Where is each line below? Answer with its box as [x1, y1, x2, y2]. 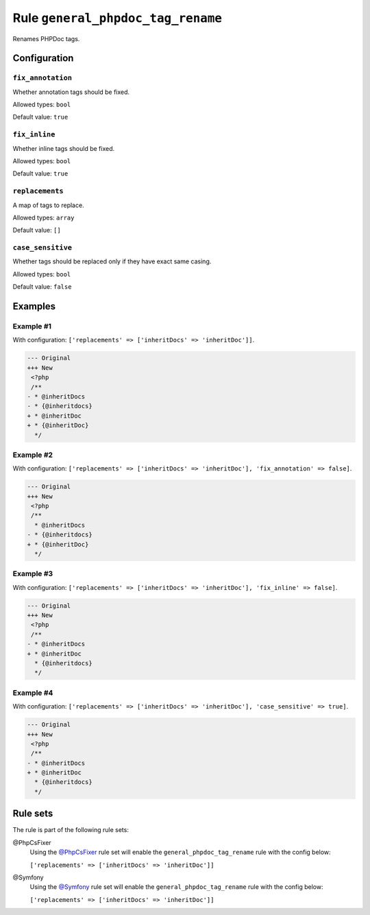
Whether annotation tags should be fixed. [12, 88, 130, 96]
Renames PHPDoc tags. [12, 34, 80, 43]
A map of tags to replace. [12, 201, 85, 209]
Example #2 [12, 450, 53, 460]
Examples [12, 300, 56, 312]
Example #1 [12, 322, 51, 331]
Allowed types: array [12, 213, 75, 222]
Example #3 [12, 569, 53, 579]
